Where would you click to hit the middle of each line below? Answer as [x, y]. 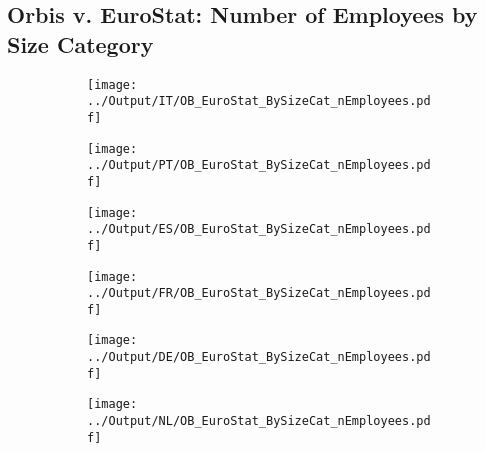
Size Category [80, 43]
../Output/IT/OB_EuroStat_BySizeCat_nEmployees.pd [259, 101]
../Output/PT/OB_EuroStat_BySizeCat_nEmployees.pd [259, 165]
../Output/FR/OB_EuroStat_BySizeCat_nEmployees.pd [259, 293]
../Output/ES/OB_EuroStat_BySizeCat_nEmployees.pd [259, 229]
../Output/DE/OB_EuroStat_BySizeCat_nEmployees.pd [259, 357]
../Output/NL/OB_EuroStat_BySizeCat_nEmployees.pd [259, 421]
